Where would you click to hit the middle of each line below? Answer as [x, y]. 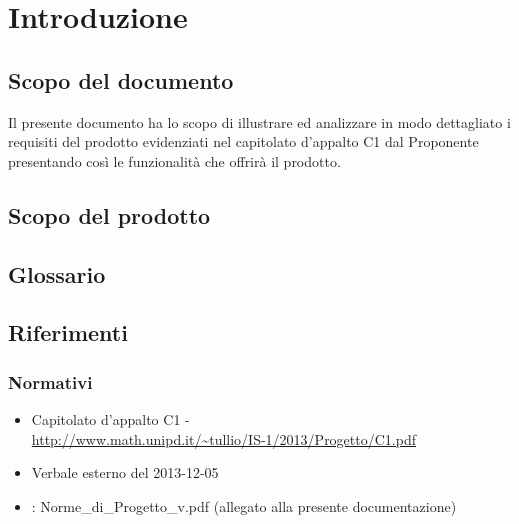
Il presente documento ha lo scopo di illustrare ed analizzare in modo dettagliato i [259, 121]
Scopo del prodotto [109, 214]
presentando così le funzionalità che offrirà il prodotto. [174, 160]
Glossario [57, 273]
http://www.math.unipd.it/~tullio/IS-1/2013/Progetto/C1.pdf [223, 438]
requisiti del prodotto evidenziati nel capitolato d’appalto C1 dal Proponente [243, 141]
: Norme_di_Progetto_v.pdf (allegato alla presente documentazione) [244, 505]
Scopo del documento [121, 79]
